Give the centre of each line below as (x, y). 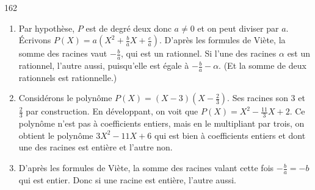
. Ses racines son (258, 98)
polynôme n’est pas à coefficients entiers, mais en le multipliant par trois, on (161, 123)
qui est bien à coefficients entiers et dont (230, 135)
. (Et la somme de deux (262, 65)
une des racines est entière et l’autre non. (96, 147)
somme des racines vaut (63, 53)
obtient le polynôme (56, 135)
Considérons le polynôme (65, 98)
